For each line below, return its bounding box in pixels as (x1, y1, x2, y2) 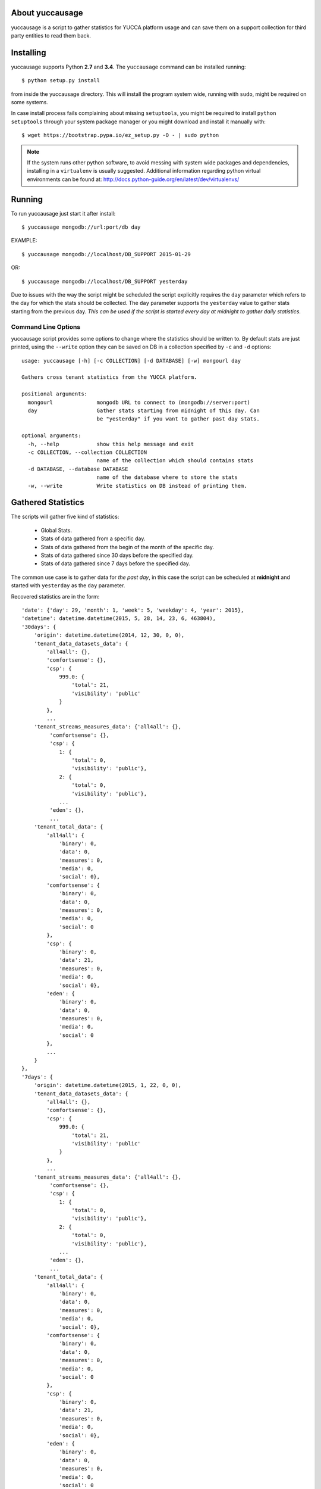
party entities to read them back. (11, 32, 92, 39)
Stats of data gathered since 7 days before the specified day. (40, 560, 190, 567)
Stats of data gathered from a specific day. (40, 535, 146, 542)
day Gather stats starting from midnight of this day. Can (27, 407, 260, 414)
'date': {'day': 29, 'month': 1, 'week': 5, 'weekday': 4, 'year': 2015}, (21, 606, 244, 613)
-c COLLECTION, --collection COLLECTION (27, 448, 147, 456)
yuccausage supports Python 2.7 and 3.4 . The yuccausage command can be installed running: (11, 63, 246, 70)
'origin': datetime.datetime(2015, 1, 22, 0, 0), (33, 1082, 181, 1089)
